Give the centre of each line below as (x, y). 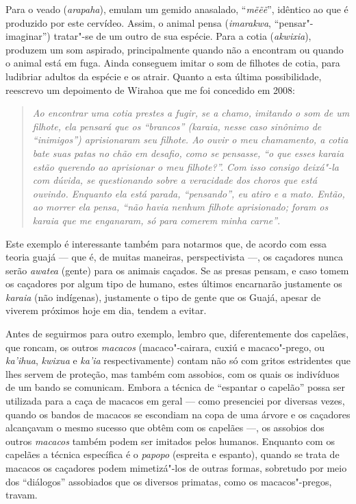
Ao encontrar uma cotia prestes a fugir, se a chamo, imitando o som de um (191, 113)
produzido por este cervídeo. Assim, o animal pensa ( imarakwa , (138, 22)
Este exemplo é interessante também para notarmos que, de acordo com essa (166, 243)
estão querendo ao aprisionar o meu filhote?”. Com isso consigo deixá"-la (186, 166)
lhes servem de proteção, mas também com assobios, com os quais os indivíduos (173, 373)
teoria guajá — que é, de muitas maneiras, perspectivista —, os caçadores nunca (174, 257)
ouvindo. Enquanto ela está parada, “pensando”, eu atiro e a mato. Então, (189, 193)
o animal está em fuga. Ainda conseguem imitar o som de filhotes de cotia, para (173, 63)
